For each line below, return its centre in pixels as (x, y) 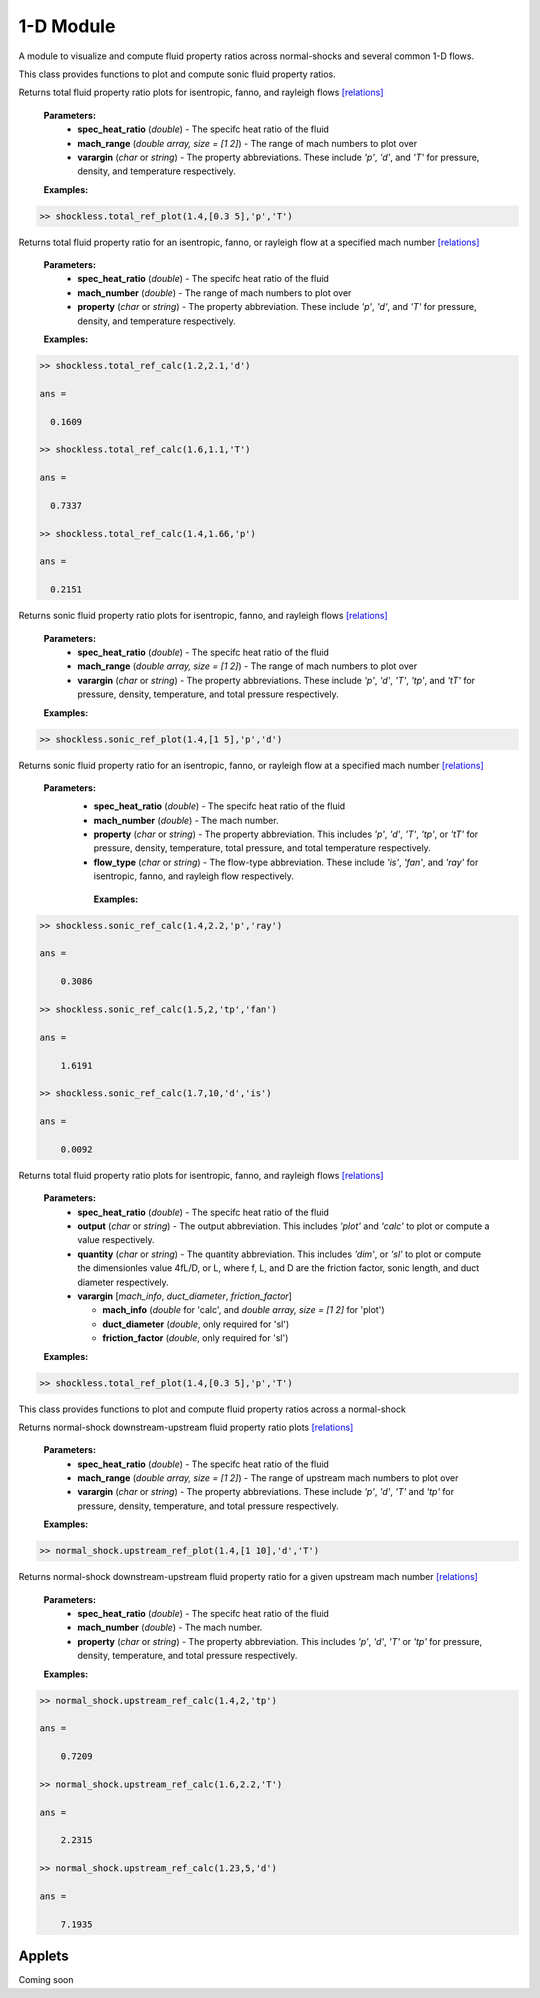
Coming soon (46, 1980)
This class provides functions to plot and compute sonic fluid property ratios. (177, 74)
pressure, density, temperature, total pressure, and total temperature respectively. (262, 848)
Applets (43, 1956)
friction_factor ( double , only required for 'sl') (195, 1338)
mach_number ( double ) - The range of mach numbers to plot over (214, 292)
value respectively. (116, 1240)
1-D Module (67, 26)
